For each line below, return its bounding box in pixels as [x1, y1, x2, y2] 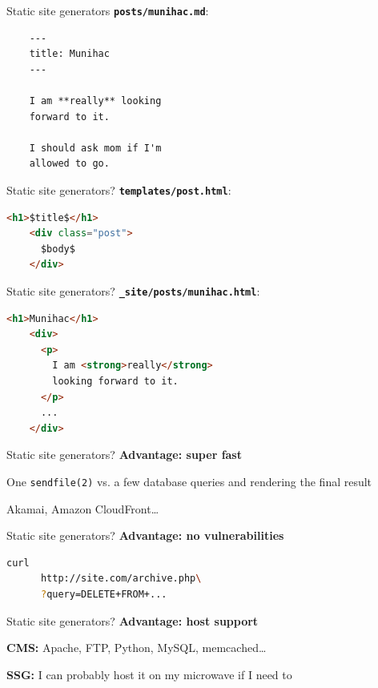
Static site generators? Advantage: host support [6, 612, 259, 629]
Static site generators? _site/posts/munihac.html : [6, 283, 260, 300]
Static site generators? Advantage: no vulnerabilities [6, 527, 284, 544]
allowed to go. [29, 158, 110, 170]
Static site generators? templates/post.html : [6, 182, 231, 198]
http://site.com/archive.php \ [40, 573, 202, 585]
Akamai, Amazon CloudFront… [6, 500, 159, 517]
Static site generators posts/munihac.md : [6, 2, 209, 18]
